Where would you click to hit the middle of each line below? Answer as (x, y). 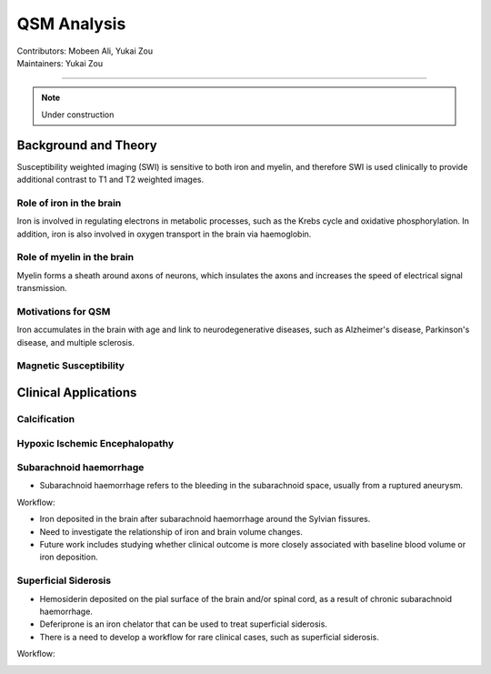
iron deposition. (69, 557)
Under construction (78, 115)
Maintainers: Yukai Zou (60, 63)
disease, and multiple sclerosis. (76, 342)
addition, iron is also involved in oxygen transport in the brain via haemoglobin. (164, 234)
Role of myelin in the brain (75, 257)
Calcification (46, 418)
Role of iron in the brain (69, 203)
